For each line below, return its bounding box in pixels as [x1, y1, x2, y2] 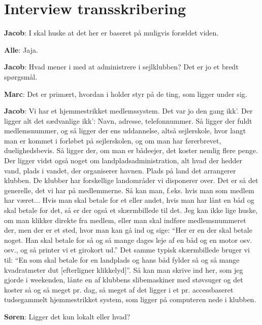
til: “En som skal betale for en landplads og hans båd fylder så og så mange [4, 255, 240, 265]
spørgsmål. [4, 71, 38, 82]
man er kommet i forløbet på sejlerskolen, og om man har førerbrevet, [4, 135, 221, 146]
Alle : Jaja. [4, 44, 38, 55]
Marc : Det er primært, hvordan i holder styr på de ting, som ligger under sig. [4, 88, 247, 99]
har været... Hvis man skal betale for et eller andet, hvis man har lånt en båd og [4, 195, 254, 205]
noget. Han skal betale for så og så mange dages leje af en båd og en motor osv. [4, 234, 252, 245]
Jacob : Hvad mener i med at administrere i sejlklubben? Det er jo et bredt [4, 61, 239, 72]
